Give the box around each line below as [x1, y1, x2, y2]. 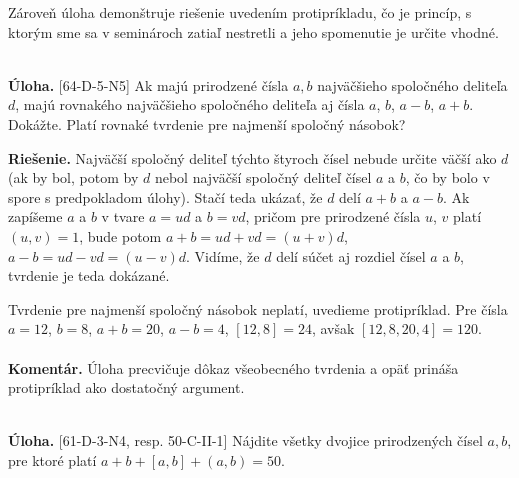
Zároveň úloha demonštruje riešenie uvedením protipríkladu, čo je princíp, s [8, 2, 472, 22]
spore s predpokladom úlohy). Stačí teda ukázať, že [8, 186, 323, 207]
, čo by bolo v [405, 167, 490, 188]
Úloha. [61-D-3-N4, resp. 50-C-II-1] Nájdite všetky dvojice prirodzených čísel [8, 430, 483, 451]
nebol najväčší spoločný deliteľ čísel [154, 167, 372, 188]
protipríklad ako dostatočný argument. [8, 377, 245, 398]
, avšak [311, 318, 355, 339]
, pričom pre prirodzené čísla [245, 206, 421, 227]
